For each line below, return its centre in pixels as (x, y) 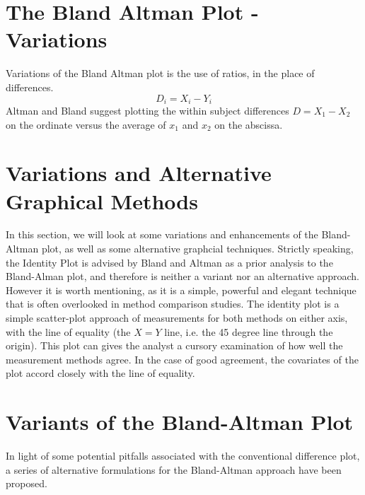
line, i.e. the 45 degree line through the (249, 331)
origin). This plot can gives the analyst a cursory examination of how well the (174, 345)
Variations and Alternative (139, 173)
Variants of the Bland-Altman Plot (180, 422)
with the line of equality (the (68, 331)
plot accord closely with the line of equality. (100, 373)
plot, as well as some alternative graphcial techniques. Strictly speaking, (197, 249)
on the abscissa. (249, 124)
